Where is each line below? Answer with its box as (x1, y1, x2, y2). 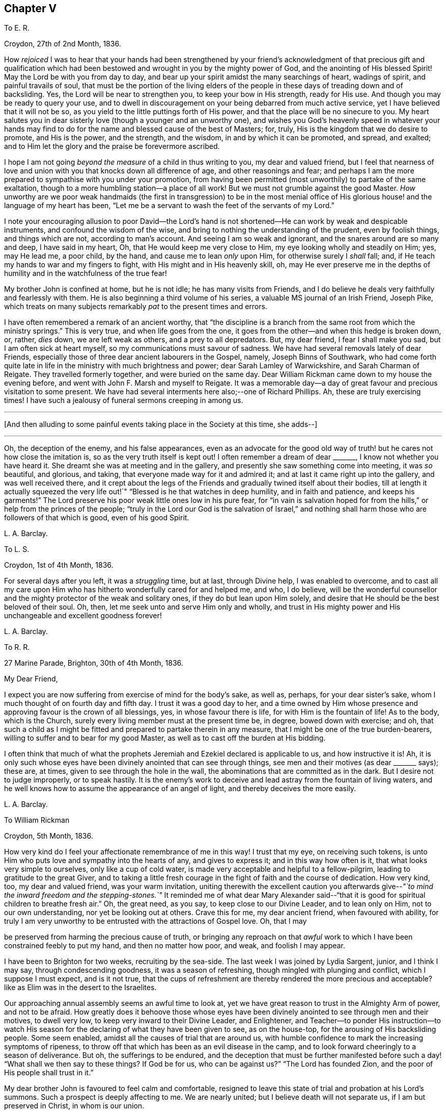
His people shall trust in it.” (4, 1068, 94, 1077)
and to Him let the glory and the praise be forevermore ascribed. (4, 142, 220, 151)
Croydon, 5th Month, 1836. (4, 831, 93, 841)
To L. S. (4, 545, 30, 554)
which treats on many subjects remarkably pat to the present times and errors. (4, 302, 267, 311)
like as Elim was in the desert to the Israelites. (4, 983, 157, 992)
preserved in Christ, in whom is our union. (4, 1101, 145, 1110)
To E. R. (4, 23, 30, 33)
